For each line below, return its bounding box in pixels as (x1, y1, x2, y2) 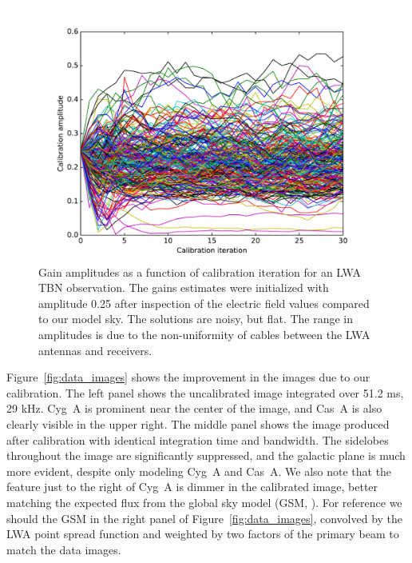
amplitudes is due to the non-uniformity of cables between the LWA (38, 325, 370, 342)
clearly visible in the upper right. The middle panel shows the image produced (6, 415, 390, 432)
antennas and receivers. (38, 341, 153, 358)
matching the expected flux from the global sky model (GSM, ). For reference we (6, 493, 402, 510)
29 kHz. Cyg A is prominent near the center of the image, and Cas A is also (6, 400, 382, 417)
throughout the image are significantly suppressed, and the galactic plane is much (6, 447, 406, 464)
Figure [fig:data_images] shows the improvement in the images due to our (6, 369, 370, 385)
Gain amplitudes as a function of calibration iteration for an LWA (38, 263, 361, 280)
